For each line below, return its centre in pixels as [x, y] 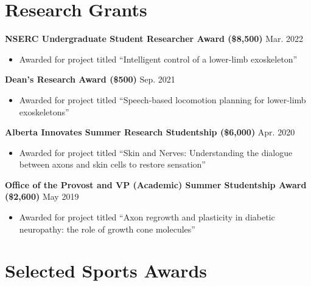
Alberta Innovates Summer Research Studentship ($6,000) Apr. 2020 [150, 132]
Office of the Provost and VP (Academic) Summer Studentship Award [156, 184]
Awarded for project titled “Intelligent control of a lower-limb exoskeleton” [158, 59]
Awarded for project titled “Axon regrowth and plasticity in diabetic [147, 217]
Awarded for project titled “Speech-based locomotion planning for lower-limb [162, 99]
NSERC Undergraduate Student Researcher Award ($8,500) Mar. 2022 [154, 39]
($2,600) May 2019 [42, 196]
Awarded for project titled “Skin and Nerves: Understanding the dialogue [156, 152]
